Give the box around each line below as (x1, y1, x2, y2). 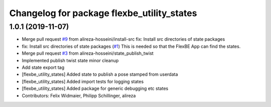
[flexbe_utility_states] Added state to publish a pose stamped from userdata (22, 71, 178, 77)
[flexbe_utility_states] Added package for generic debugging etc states (22, 85, 169, 91)
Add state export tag (22, 64, 65, 70)
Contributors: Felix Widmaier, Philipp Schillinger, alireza (22, 92, 136, 98)
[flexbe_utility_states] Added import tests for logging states (22, 78, 144, 84)
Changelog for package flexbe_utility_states (9, 8, 197, 19)
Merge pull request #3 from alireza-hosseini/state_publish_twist (22, 50, 154, 56)
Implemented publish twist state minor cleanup (22, 57, 119, 63)
